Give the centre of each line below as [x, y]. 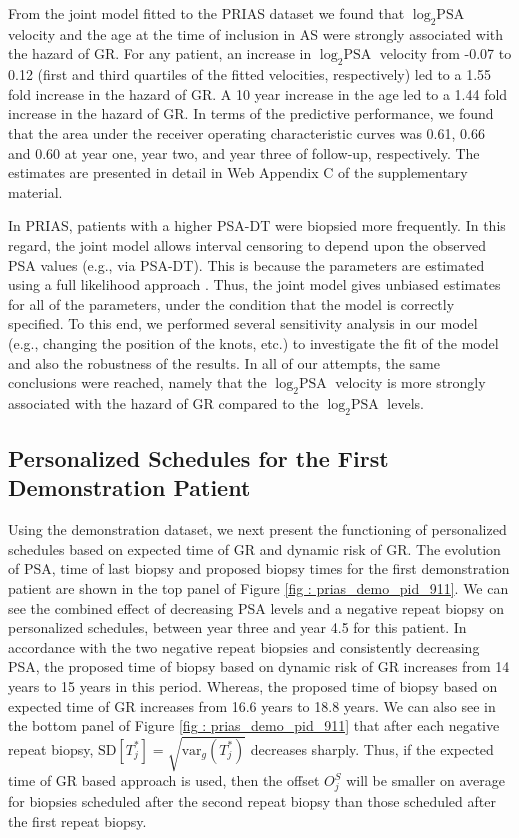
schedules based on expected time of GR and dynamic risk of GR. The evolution [254, 548]
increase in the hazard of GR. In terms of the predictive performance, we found [251, 113]
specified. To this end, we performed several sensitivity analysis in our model [243, 323]
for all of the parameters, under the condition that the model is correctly [231, 303]
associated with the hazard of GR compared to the [163, 402]
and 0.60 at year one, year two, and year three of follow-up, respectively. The [244, 152]
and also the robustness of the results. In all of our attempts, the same [224, 362]
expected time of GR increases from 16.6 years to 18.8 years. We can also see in [252, 705]
